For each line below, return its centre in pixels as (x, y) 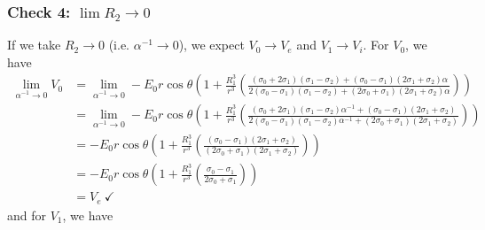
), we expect (211, 45)
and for (27, 215)
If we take (34, 45)
